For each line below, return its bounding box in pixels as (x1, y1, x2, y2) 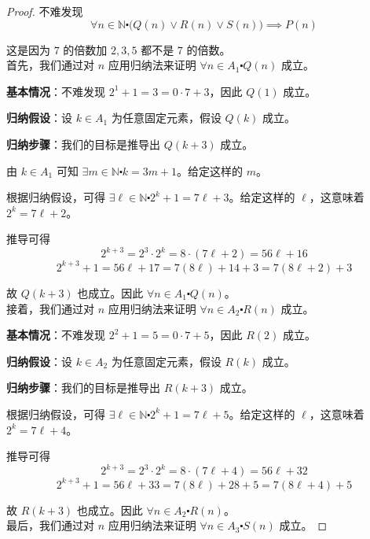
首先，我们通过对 (6, 57, 94, 73)
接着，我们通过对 (6, 300, 94, 316)
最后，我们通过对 (6, 517, 94, 533)
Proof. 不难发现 (6, 3, 83, 19)
